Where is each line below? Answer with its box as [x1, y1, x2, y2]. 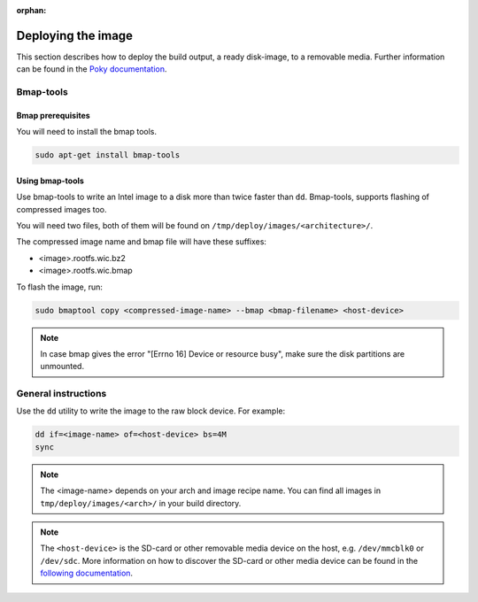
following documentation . [40, 567, 133, 579]
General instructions [16, 388, 107, 400]
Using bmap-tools [16, 175, 84, 186]
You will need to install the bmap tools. [16, 127, 157, 137]
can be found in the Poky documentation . [16, 64, 167, 74]
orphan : [16, 5, 47, 15]
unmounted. [40, 361, 84, 372]
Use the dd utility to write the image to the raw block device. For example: [16, 405, 286, 416]
